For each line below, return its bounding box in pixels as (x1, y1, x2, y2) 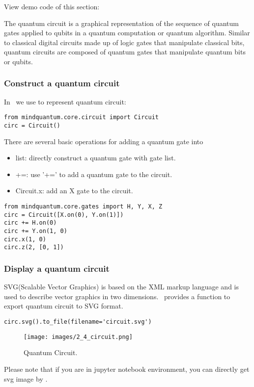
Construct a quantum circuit (4, 77, 120, 89)
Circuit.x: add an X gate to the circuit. (15, 185, 133, 196)
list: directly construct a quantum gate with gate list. (15, 153, 176, 163)
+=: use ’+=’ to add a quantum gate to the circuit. (15, 169, 172, 179)
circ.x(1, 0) (4, 235, 46, 243)
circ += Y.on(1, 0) (4, 228, 67, 235)
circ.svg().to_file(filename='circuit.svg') (4, 318, 152, 325)
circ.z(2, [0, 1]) (4, 244, 64, 251)
